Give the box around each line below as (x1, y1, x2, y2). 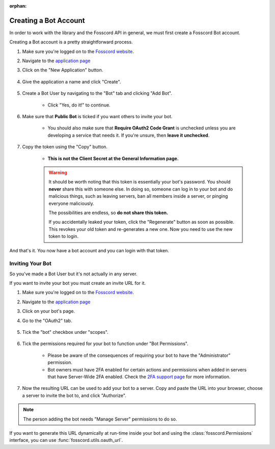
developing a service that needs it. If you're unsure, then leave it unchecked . (47, 132, 210, 138)
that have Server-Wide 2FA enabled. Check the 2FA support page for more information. (47, 374, 231, 380)
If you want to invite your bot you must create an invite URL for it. (9, 280, 146, 286)
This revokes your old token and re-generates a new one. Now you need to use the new (48, 226, 233, 232)
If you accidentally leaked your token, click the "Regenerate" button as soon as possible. (48, 219, 234, 225)
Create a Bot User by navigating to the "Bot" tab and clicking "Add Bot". (22, 90, 173, 96)
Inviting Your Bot (9, 260, 52, 267)
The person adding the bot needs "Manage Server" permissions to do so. (23, 416, 178, 422)
